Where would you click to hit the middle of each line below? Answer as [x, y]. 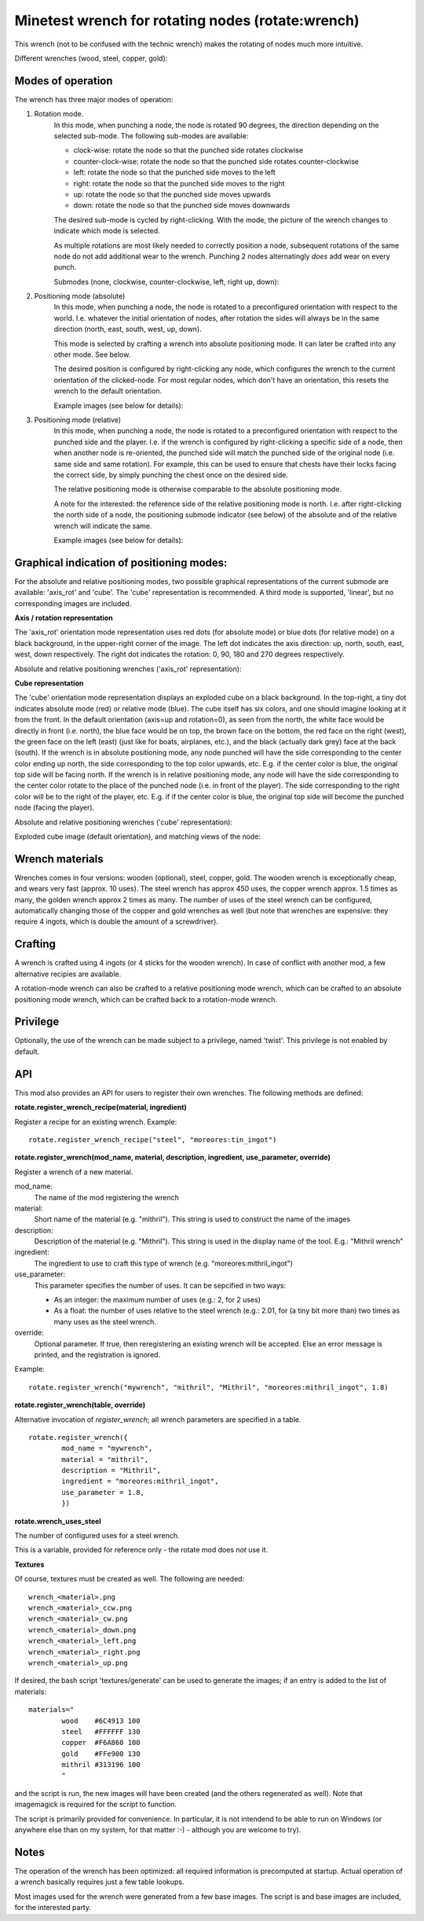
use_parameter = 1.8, [103, 1492]
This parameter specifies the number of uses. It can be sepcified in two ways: [160, 1285]
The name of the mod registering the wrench [107, 1197]
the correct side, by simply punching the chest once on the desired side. [171, 475]
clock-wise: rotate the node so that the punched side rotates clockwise [188, 150]
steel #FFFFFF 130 [101, 1732]
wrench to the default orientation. [108, 391]
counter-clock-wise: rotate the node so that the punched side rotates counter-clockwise [216, 161]
